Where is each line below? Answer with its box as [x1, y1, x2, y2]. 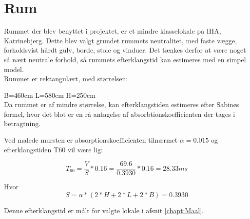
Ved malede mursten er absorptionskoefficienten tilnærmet [4, 135, 178, 145]
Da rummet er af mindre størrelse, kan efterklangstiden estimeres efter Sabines [4, 99, 239, 109]
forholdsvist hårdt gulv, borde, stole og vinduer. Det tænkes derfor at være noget [4, 45, 246, 55]
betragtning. [4, 118, 41, 128]
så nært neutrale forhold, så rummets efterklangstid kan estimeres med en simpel [4, 54, 246, 64]
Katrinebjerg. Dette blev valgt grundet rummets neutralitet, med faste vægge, [4, 35, 237, 45]
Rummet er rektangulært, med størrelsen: [4, 73, 128, 84]
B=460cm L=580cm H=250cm [4, 90, 96, 100]
